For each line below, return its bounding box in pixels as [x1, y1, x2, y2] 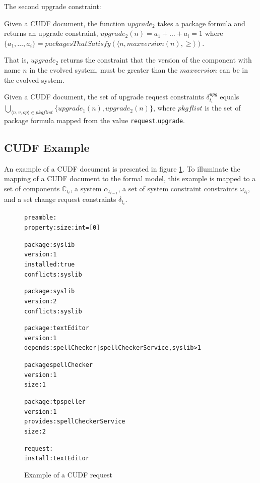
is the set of [205, 102, 241, 113]
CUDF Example [4, 140, 90, 155]
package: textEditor [24, 325, 89, 332]
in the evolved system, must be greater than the [29, 64, 178, 75]
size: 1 [24, 381, 46, 389]
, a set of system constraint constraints [118, 183, 238, 194]
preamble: [24, 214, 57, 222]
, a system [70, 183, 102, 194]
